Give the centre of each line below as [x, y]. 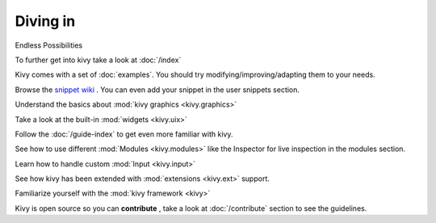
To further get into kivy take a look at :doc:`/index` [98, 60]
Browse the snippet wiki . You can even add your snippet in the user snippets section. [157, 90]
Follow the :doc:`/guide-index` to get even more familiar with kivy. [124, 134]
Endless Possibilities [49, 45]
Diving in [45, 21]
